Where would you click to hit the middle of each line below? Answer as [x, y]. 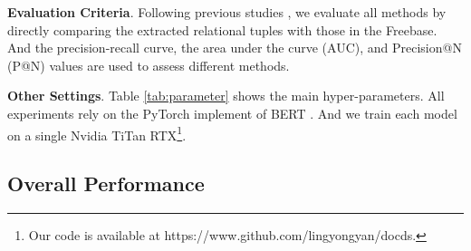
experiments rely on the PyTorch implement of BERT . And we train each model [232, 113]
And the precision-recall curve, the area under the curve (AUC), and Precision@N [235, 48]
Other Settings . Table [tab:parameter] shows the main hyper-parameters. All [226, 96]
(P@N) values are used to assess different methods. [149, 65]
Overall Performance [106, 183]
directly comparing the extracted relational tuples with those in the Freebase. [222, 29]
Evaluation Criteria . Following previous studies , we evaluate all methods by [227, 12]
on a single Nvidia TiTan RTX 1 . [97, 133]
